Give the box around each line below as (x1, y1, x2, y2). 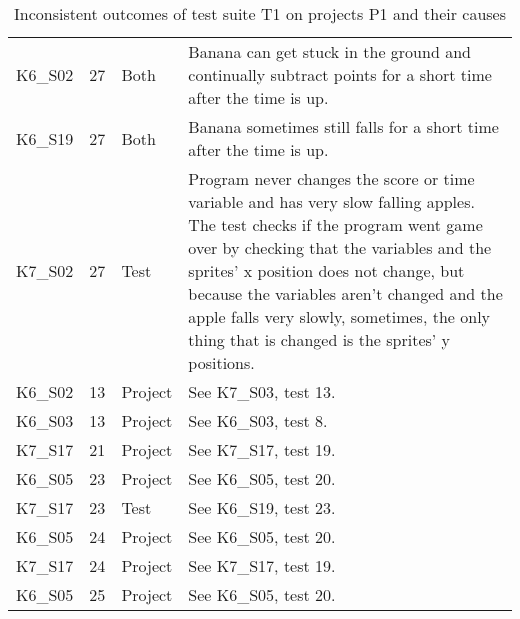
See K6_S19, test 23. (188, 496, 336, 519)
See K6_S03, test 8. (188, 409, 328, 432)
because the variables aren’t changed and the (188, 282, 503, 305)
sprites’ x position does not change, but (188, 259, 465, 282)
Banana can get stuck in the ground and (188, 40, 471, 63)
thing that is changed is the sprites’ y (188, 328, 451, 351)
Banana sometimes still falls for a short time (188, 115, 499, 138)
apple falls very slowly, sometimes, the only (188, 305, 491, 328)
